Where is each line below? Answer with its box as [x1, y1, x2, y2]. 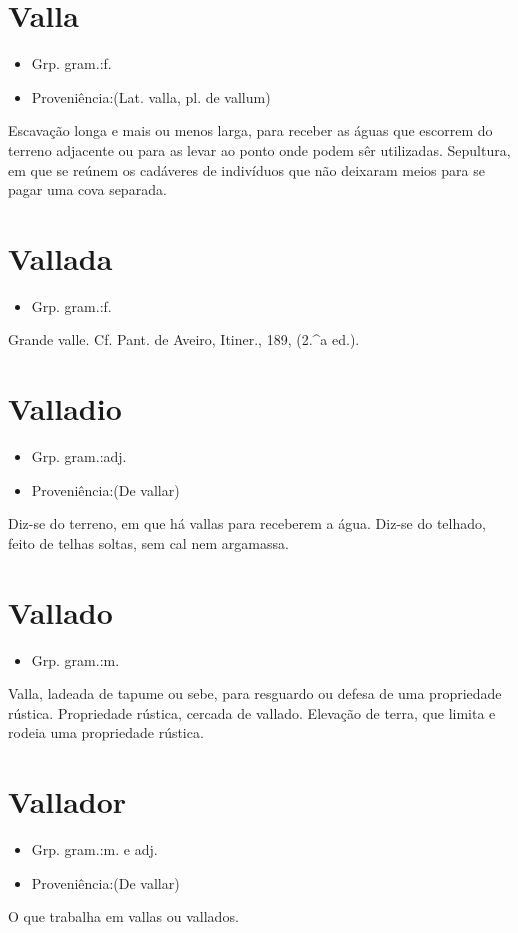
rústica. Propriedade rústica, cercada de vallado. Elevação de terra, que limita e [8, 702, 496, 723]
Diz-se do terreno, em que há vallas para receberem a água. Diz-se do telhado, [8, 513, 486, 534]
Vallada [8, 237, 113, 278]
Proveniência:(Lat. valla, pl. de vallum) [31, 86, 271, 107]
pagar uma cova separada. [8, 179, 167, 200]
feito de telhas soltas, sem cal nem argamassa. [8, 532, 289, 553]
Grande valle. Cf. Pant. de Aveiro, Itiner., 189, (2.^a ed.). [8, 329, 360, 350]
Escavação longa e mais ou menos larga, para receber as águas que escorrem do [8, 120, 493, 141]
